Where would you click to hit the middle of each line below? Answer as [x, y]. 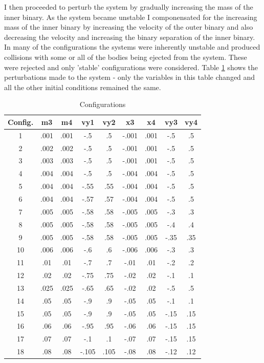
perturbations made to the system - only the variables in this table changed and [130, 77]
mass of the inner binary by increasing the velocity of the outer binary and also [129, 27]
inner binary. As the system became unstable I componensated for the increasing [131, 17]
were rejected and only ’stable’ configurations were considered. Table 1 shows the [131, 67]
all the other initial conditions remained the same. [83, 87]
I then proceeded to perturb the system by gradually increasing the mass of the [129, 7]
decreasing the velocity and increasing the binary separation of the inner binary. [130, 37]
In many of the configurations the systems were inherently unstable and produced [132, 47]
